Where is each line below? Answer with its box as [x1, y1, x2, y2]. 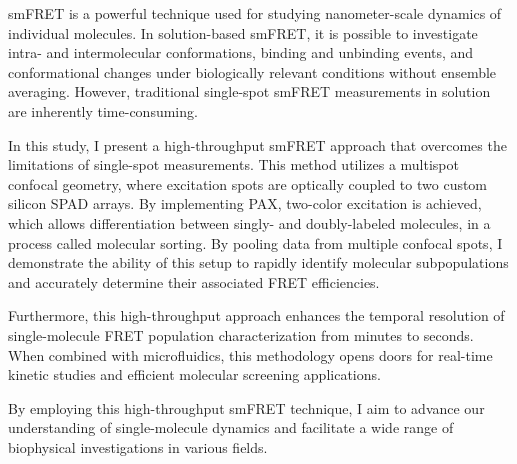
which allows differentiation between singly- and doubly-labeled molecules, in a [8, 212, 491, 233]
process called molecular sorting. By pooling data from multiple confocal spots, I [8, 232, 503, 253]
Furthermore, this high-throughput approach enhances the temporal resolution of [8, 305, 505, 326]
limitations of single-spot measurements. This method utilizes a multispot [8, 154, 459, 175]
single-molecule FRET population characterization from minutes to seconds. [8, 324, 474, 345]
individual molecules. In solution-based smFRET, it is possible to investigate [8, 22, 478, 43]
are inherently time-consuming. [8, 100, 198, 121]
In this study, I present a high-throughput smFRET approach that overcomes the [8, 134, 507, 155]
